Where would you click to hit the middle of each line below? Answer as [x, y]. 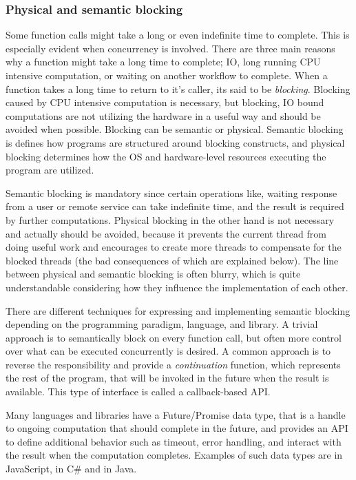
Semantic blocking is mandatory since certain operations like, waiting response [171, 192]
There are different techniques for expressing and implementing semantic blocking [178, 310]
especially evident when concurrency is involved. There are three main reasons [170, 48]
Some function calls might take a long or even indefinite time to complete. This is [178, 35]
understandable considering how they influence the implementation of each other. [177, 287]
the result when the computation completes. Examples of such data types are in [174, 455]
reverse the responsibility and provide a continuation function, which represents [173, 364]
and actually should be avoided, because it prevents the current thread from [166, 233]
